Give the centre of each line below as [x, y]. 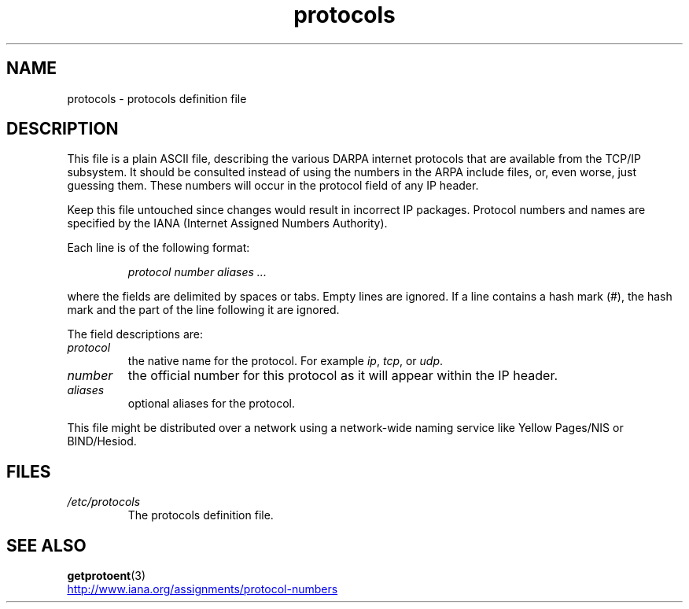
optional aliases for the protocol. [211, 404]
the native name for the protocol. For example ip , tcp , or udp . [286, 361]
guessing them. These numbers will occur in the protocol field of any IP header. [273, 186]
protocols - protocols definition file [157, 98]
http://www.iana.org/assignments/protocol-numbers [203, 589]
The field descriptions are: [135, 334]
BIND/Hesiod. [102, 441]
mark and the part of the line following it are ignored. [203, 310]
